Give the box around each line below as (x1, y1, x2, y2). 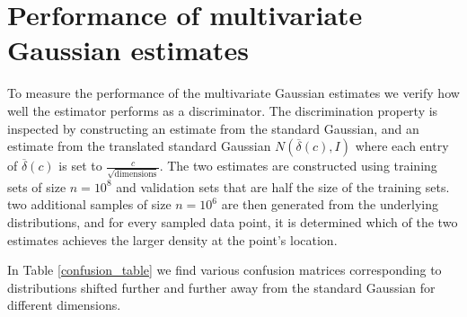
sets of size (7, 177, 66, 196)
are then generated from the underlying (221, 195, 438, 214)
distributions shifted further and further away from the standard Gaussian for (7, 277, 436, 296)
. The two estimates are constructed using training (159, 156, 437, 175)
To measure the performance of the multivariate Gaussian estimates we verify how (7, 84, 460, 102)
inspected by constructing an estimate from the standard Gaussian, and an (7, 119, 419, 137)
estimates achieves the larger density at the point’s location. (7, 230, 338, 249)
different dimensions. (7, 295, 121, 314)
